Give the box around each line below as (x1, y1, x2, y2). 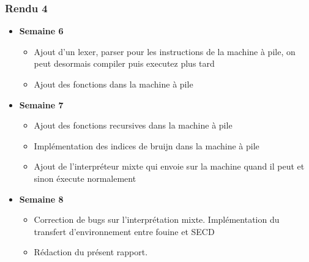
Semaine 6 (19, 24, 64, 37)
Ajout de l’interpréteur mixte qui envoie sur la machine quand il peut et (34, 160, 305, 173)
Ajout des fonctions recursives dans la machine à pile (34, 119, 233, 132)
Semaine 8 (19, 192, 64, 205)
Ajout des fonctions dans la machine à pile (34, 78, 193, 90)
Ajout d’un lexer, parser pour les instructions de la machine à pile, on (34, 45, 296, 58)
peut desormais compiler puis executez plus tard (34, 57, 215, 70)
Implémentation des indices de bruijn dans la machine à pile (34, 139, 259, 152)
